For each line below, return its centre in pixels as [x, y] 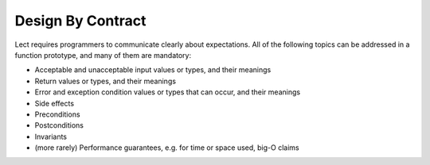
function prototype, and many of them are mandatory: [103, 55]
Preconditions [57, 114]
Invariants [51, 136]
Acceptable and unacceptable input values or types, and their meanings [153, 70]
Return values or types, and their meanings [106, 81]
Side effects [55, 103]
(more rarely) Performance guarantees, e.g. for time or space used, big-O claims [167, 148]
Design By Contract [80, 21]
